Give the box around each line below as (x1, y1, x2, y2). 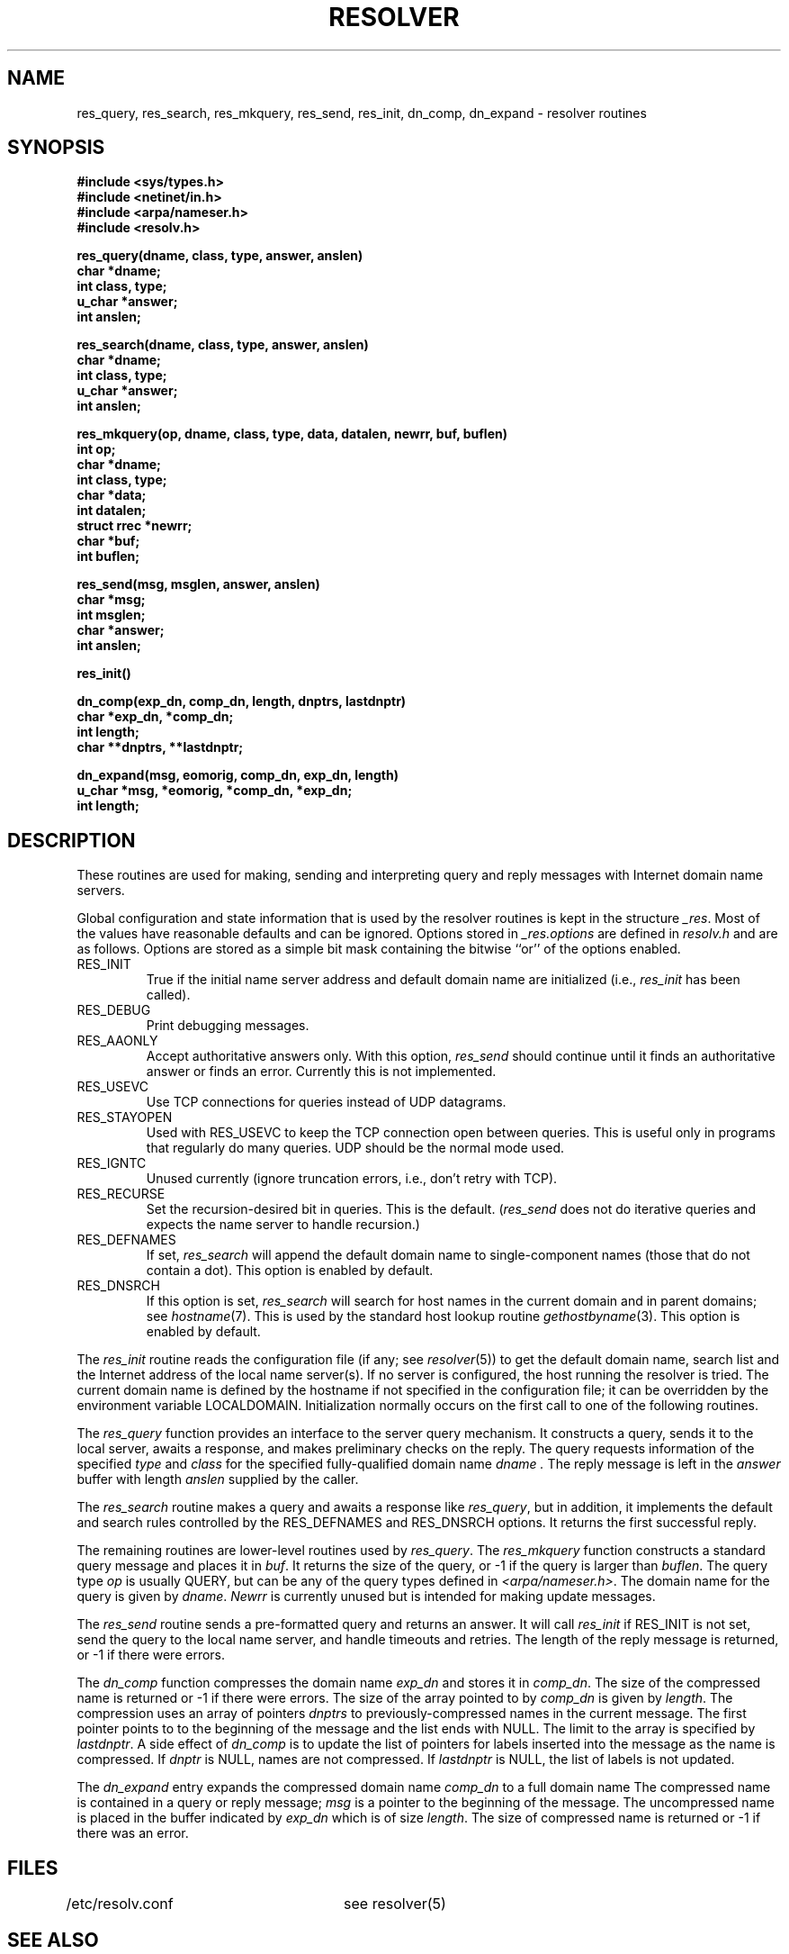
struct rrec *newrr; (76, 518, 193, 534)
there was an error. (76, 1825, 189, 1841)
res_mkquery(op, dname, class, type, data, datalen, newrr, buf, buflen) (76, 426, 507, 442)
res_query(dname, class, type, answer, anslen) (76, 248, 363, 264)
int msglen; (76, 607, 146, 623)
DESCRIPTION (7, 828, 136, 852)
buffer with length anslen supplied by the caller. (76, 1471, 359, 1488)
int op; (76, 441, 116, 457)
